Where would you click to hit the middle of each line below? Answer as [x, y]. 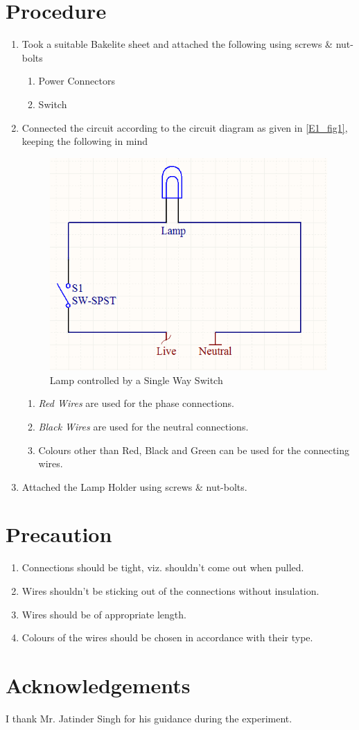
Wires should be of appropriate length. [104, 614]
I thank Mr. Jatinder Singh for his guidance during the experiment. [149, 718]
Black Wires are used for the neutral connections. [143, 426]
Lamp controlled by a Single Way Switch [136, 380]
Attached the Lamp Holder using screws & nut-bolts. [134, 486]
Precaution [59, 534]
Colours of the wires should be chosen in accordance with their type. [167, 637]
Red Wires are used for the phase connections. [136, 403]
